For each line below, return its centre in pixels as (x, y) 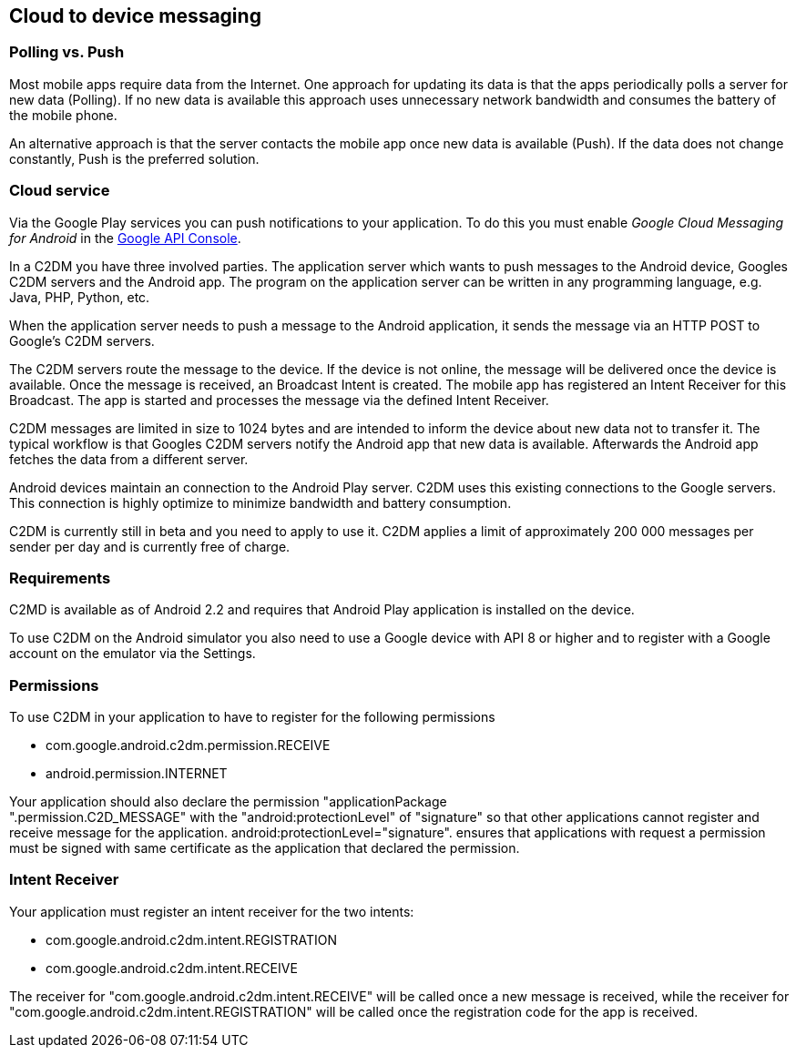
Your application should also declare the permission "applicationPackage (228, 802)
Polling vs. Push (67, 52)
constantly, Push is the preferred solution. (134, 158)
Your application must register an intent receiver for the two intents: (212, 911)
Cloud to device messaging (135, 16)
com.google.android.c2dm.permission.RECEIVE (188, 746)
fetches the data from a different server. (129, 459)
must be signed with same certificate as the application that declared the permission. (265, 848)
